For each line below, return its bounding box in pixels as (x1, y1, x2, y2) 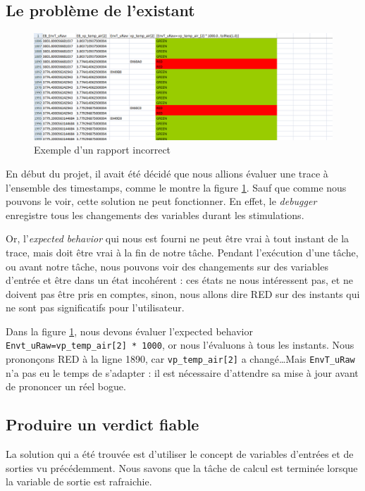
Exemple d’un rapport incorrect (34, 142, 171, 157)
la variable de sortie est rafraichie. (6, 474, 152, 489)
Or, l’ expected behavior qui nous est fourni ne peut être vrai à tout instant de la (6, 231, 349, 246)
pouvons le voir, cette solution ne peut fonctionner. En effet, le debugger (6, 194, 317, 209)
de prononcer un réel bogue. (6, 379, 126, 394)
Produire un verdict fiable (6, 414, 199, 435)
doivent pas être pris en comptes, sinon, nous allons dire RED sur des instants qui (6, 286, 360, 301)
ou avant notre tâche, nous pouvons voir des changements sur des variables (6, 259, 328, 273)
